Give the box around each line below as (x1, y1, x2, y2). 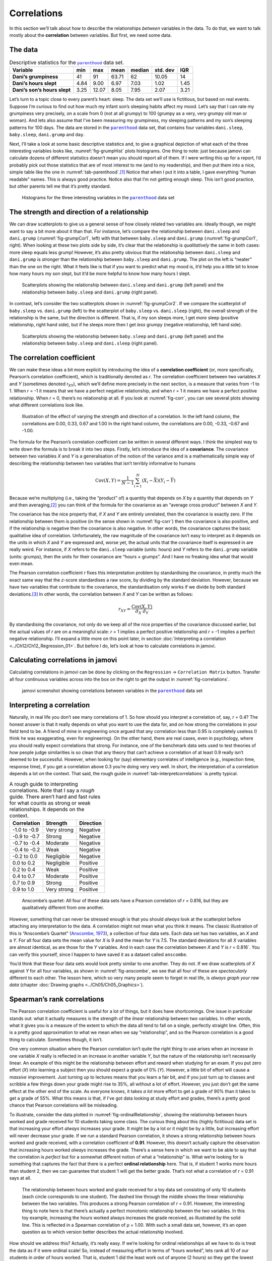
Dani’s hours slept (12, 80, 57, 87)
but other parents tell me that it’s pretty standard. (9, 183, 111, 189)
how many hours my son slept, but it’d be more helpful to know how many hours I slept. (9, 270, 191, 276)
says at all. (9, 1175, 32, 1181)
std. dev (154, 67, 175, 74)
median (130, 67, 150, 74)
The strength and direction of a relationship (9, 208, 149, 216)
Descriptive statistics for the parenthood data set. (9, 59, 124, 66)
